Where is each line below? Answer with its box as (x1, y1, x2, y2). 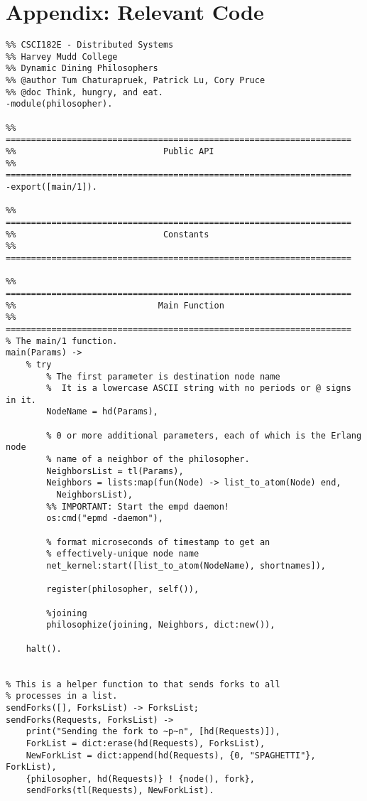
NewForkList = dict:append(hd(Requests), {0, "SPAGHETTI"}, (26, 750, 316, 760)
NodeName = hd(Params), (46, 407, 158, 417)
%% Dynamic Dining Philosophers (6, 63, 158, 74)
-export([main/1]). (6, 182, 97, 192)
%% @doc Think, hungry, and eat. (6, 87, 163, 97)
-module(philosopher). (6, 99, 113, 109)
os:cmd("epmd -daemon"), (46, 513, 163, 524)
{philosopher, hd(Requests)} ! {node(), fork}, (26, 773, 255, 784)
